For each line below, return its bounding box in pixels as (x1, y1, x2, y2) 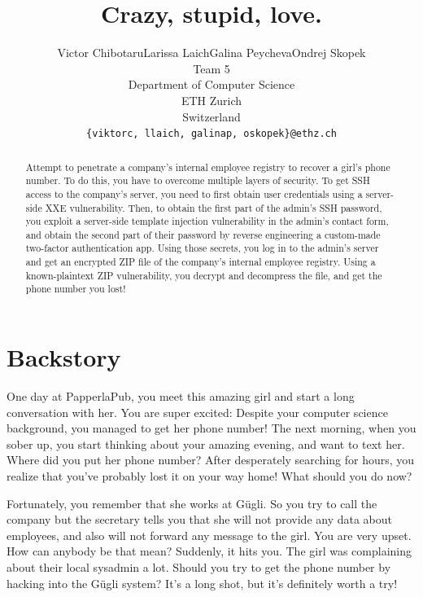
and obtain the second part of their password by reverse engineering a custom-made (25, 227, 381, 241)
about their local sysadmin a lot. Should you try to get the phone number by (7, 558, 391, 575)
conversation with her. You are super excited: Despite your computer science (7, 403, 388, 420)
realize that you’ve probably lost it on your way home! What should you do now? (7, 468, 412, 485)
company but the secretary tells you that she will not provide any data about (7, 511, 393, 528)
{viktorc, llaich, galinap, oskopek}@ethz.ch (86, 128, 337, 140)
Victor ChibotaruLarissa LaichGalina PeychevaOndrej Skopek (57, 44, 366, 61)
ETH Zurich (181, 91, 242, 108)
